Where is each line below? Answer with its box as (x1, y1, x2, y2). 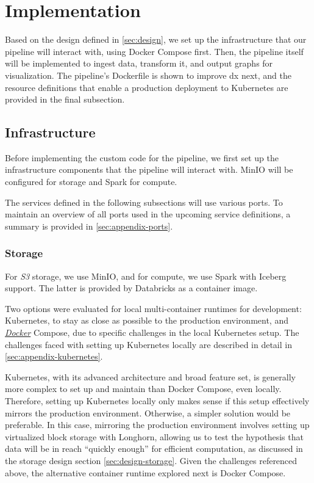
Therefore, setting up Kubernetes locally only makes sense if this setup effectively (5, 394, 310, 407)
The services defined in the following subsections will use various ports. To (5, 195, 283, 208)
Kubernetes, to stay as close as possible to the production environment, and (5, 314, 288, 327)
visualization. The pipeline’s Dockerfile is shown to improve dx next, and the (5, 68, 291, 81)
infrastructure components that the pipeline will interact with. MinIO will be (5, 163, 293, 176)
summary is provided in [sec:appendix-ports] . (5, 219, 173, 232)
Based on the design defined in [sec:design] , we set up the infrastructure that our (5, 33, 307, 46)
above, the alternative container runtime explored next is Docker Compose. (5, 466, 286, 479)
